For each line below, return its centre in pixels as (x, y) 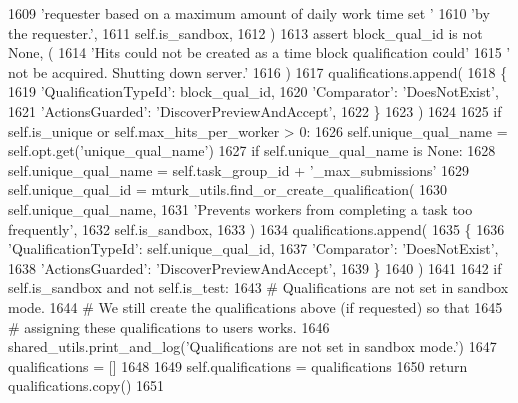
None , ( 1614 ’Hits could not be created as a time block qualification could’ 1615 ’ (259, 52)
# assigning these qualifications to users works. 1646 (169, 326)
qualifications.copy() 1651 (86, 385)
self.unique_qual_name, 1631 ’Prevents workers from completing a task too (240, 208)
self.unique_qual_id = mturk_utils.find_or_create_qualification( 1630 (228, 189)
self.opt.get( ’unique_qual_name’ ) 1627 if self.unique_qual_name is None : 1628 (252, 150)
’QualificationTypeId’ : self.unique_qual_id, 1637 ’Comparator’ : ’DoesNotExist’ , (253, 248)
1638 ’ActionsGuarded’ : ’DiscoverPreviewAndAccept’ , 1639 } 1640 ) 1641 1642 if (255, 267)
